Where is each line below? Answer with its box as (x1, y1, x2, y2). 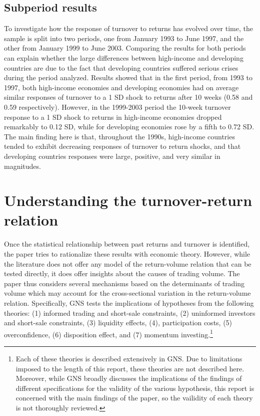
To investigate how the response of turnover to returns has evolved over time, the (4, 23, 253, 34)
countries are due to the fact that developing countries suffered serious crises (4, 62, 238, 73)
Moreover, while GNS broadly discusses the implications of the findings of (15, 373, 242, 383)
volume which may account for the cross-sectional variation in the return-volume (4, 288, 251, 298)
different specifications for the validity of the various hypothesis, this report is (15, 382, 254, 393)
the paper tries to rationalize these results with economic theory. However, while (4, 249, 250, 259)
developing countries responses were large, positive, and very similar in (4, 150, 220, 161)
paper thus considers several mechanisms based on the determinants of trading (4, 278, 245, 288)
